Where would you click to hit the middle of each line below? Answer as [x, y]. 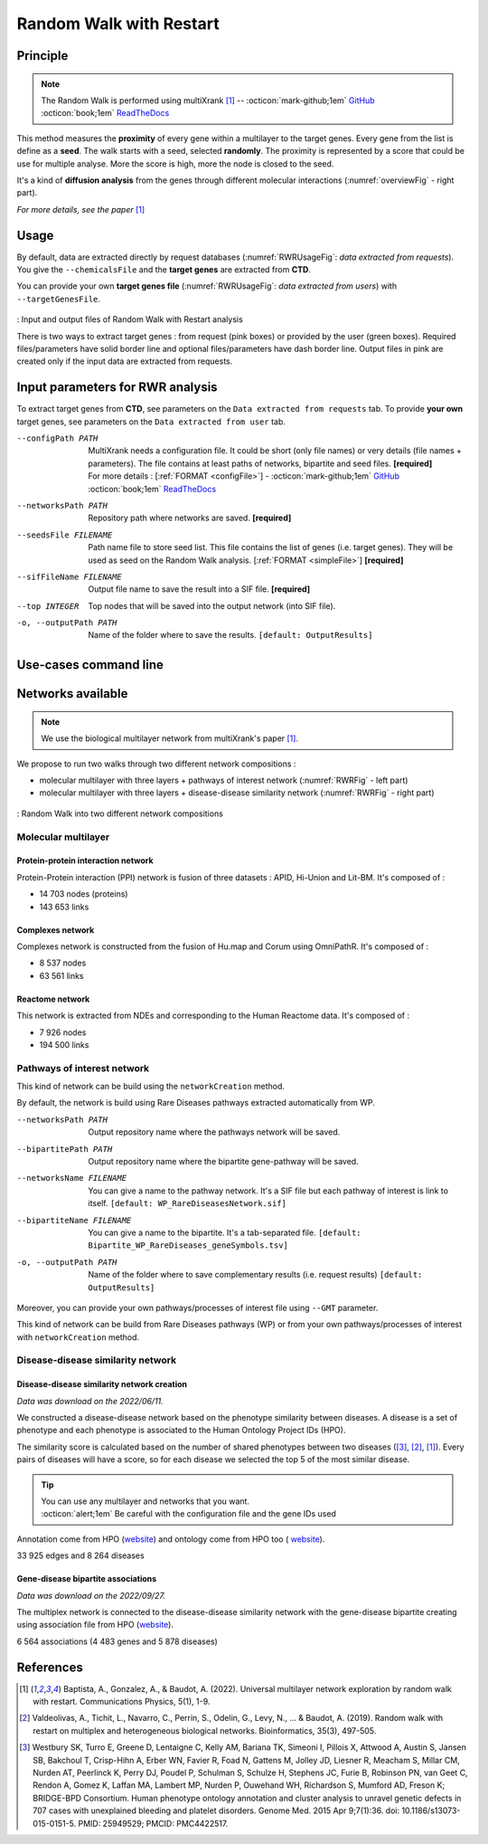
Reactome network [53, 999]
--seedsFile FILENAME [65, 535]
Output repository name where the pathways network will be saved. [214, 1132]
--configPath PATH [57, 438]
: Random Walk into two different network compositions [120, 813]
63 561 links [62, 975]
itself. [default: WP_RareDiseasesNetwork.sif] [188, 1203]
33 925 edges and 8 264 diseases [80, 1555]
